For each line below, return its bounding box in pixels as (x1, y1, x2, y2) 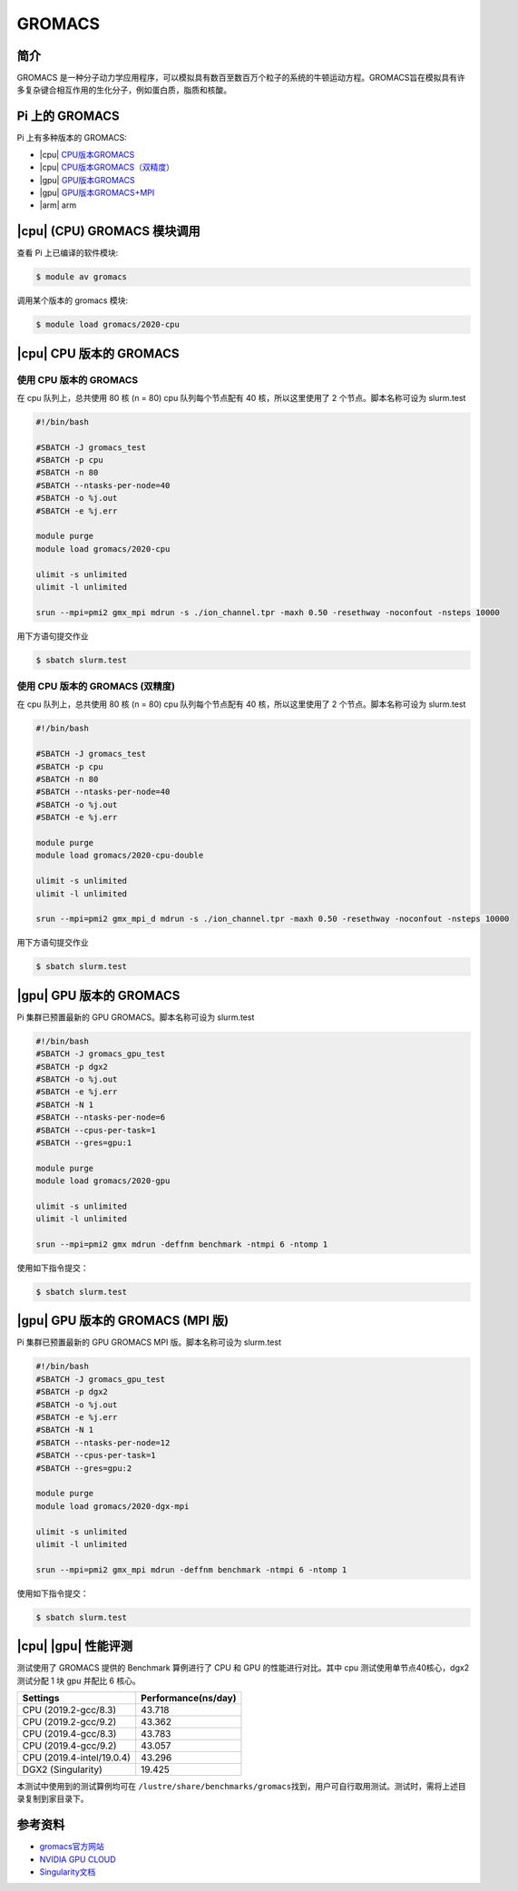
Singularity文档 (39, 1867, 96, 1877)
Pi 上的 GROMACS (16, 109, 120, 124)
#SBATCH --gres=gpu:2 (35, 1463, 132, 1474)
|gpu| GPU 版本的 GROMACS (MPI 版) (16, 1313, 230, 1328)
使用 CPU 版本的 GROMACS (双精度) (16, 681, 176, 693)
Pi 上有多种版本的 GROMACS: (16, 132, 127, 143)
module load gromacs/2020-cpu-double (35, 850, 204, 861)
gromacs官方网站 (39, 1841, 104, 1852)
